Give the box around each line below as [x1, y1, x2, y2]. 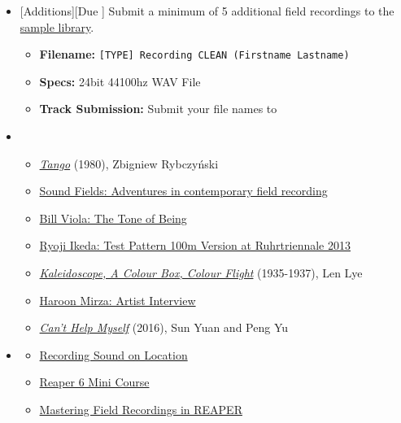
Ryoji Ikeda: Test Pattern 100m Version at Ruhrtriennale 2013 [39, 237, 351, 254]
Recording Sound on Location [39, 346, 188, 363]
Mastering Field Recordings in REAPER [39, 400, 242, 417]
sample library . [20, 18, 94, 35]
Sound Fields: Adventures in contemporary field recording [39, 182, 328, 199]
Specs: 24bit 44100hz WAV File [39, 72, 201, 89]
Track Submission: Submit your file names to [39, 100, 277, 117]
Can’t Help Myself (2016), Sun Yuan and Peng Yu [39, 319, 289, 336]
